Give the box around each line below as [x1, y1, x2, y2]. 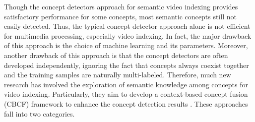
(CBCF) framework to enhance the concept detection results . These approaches [4, 98, 248, 109]
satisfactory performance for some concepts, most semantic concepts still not [4, 11, 237, 21]
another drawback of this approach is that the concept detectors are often [4, 50, 228, 60]
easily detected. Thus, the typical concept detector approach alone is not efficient [4, 21, 251, 31]
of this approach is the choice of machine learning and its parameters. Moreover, [4, 40, 248, 51]
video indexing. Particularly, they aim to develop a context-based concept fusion [4, 89, 248, 99]
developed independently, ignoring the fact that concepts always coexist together [4, 60, 249, 70]
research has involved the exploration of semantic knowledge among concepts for [4, 79, 248, 89]
